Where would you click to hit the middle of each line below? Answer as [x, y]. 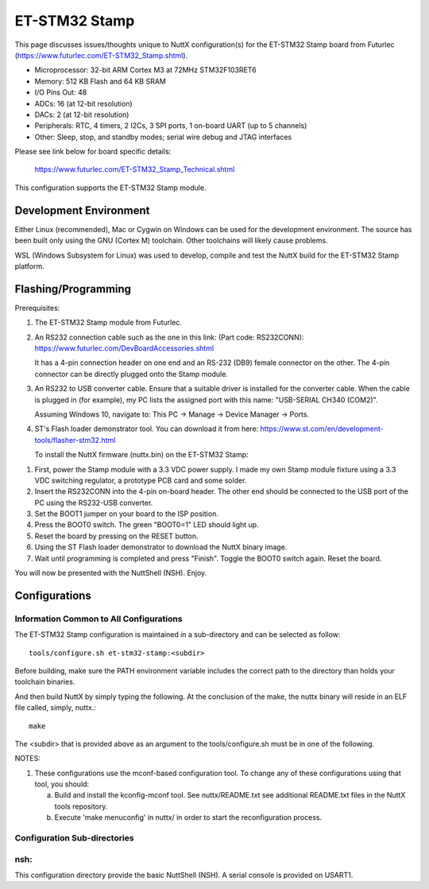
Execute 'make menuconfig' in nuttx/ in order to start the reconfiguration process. [188, 817]
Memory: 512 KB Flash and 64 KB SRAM [100, 81]
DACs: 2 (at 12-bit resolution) [82, 115]
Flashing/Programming [73, 289]
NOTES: [28, 759]
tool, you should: [62, 784]
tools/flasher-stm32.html [75, 440]
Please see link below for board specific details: [93, 152]
